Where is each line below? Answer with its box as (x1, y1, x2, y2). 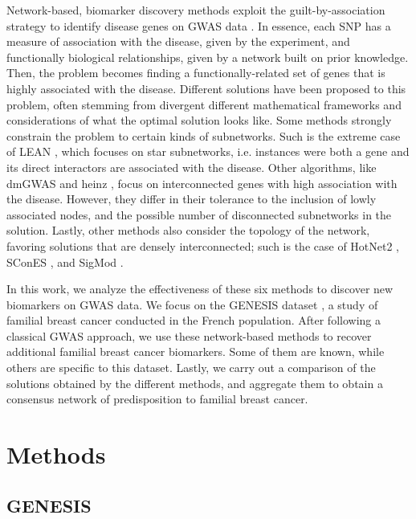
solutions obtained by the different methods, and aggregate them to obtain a (6, 374, 383, 391)
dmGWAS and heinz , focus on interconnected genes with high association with (6, 174, 398, 191)
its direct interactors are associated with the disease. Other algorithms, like (6, 158, 377, 175)
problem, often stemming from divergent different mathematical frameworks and (6, 96, 402, 112)
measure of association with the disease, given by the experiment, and (6, 33, 350, 50)
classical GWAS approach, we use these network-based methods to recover (6, 327, 372, 344)
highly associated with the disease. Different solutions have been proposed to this (6, 80, 406, 96)
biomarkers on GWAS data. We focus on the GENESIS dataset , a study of (6, 296, 378, 313)
